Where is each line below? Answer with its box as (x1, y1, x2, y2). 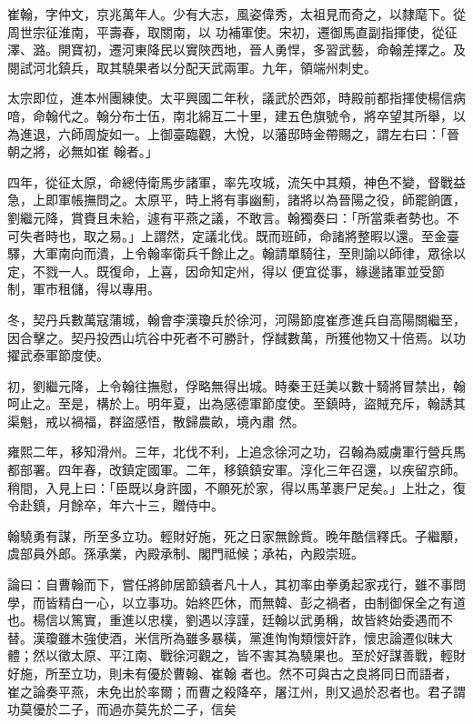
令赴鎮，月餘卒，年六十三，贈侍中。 (7, 496, 224, 515)
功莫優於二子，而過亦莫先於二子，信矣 (7, 699, 236, 719)
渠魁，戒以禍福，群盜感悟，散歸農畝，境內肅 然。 (7, 411, 305, 430)
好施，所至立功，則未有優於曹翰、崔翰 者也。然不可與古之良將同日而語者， (7, 664, 458, 682)
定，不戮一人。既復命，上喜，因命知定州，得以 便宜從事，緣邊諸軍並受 (7, 261, 432, 280)
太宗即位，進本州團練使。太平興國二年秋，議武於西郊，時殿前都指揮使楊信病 (7, 88, 466, 107)
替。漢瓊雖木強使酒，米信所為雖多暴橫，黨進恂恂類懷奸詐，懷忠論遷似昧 (7, 628, 440, 647)
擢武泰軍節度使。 (7, 346, 109, 365)
